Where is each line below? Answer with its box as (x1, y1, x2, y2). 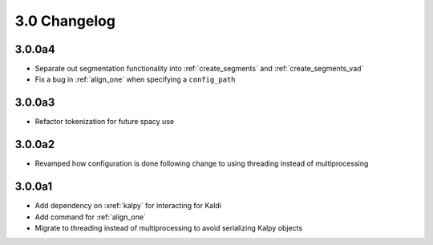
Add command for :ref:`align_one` (34, 212, 146, 222)
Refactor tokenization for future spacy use (34, 117, 175, 127)
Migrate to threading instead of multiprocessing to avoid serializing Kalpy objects (34, 223, 303, 232)
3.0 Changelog (14, 12, 116, 30)
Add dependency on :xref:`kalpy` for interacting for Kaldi (34, 201, 222, 211)
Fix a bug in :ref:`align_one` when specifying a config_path (34, 74, 236, 84)
